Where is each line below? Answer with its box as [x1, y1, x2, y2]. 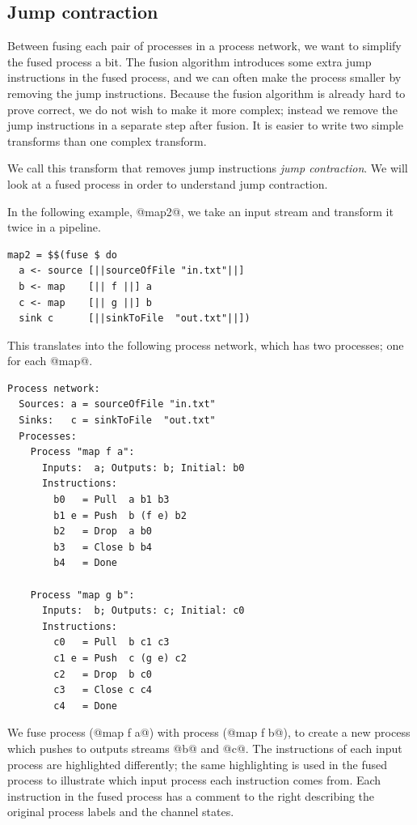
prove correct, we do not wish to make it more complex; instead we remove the [7, 100, 398, 117]
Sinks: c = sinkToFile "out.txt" [19, 415, 216, 427]
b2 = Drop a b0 [53, 525, 152, 538]
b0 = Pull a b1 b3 [53, 494, 170, 506]
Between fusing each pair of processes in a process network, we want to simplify [7, 37, 402, 54]
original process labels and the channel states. [7, 803, 234, 820]
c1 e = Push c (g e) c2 [53, 652, 187, 664]
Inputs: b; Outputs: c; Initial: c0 [41, 605, 245, 617]
